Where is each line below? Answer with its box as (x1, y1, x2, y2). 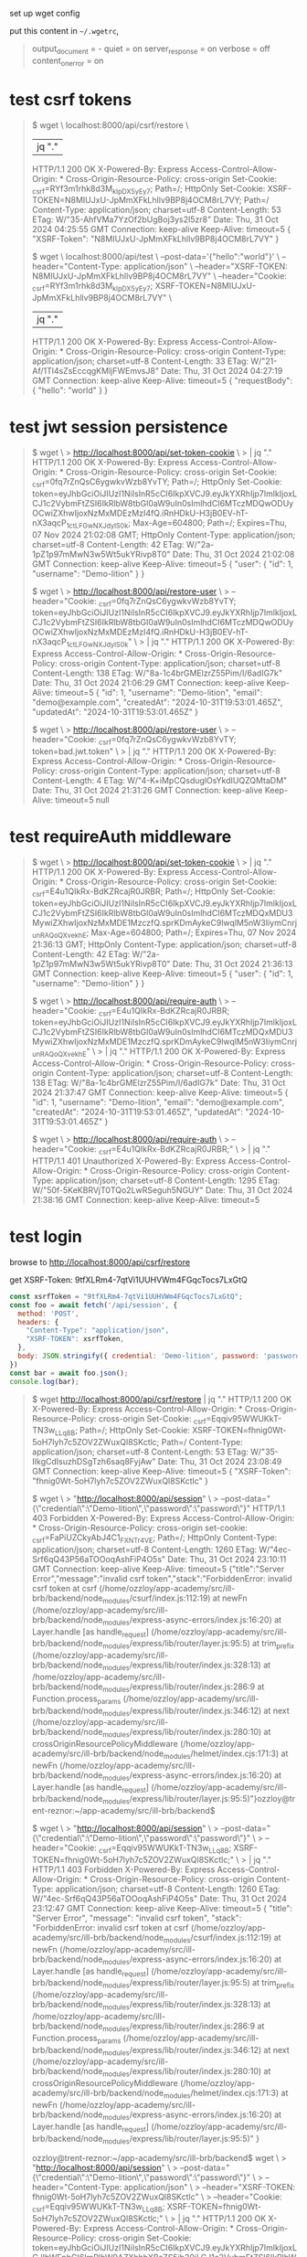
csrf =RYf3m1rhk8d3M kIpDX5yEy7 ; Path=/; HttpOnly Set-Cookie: (31, 183, 266, 196)
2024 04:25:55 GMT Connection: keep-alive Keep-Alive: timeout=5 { (31, 224, 291, 235)
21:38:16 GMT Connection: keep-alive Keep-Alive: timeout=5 (31, 1194, 260, 1205)
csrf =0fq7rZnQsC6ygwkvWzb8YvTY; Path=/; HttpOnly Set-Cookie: (31, 476, 282, 489)
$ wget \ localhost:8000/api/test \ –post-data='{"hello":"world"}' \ (31, 251, 281, 262)
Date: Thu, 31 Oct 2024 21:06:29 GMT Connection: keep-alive (31, 677, 265, 688)
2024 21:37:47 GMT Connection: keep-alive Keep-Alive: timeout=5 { (31, 1087, 289, 1098)
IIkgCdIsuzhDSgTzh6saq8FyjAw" (31, 1456, 156, 1467)
